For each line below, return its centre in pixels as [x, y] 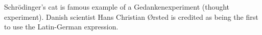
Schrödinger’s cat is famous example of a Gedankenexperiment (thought [117, 7]
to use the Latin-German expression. [61, 27]
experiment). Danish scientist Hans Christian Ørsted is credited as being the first [131, 16]
